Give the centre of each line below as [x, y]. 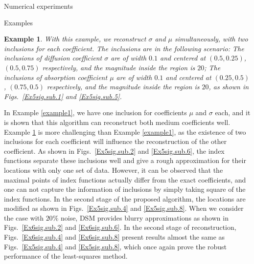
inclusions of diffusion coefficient [53, 58]
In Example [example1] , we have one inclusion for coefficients [95, 112]
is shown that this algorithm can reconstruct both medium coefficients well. [117, 122]
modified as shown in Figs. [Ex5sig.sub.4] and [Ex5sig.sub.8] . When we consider [124, 208]
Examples [18, 22]
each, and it [233, 112]
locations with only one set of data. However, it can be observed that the [114, 170]
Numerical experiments [38, 6]
